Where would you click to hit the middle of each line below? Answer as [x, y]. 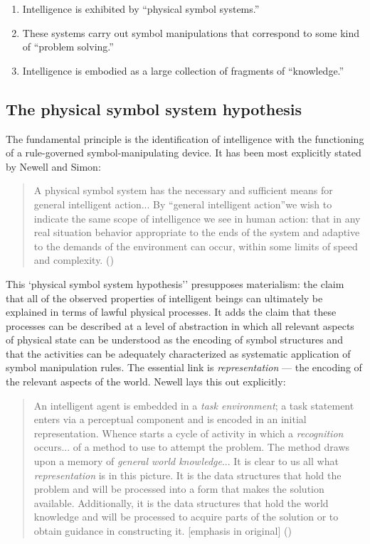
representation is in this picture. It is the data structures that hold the [187, 475]
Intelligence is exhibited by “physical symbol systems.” [141, 9]
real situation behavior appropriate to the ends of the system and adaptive [197, 232]
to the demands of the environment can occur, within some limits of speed [196, 246]
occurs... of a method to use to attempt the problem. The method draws [192, 447]
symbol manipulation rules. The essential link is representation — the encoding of [184, 367]
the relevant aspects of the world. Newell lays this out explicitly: [146, 382]
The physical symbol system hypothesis [154, 108]
